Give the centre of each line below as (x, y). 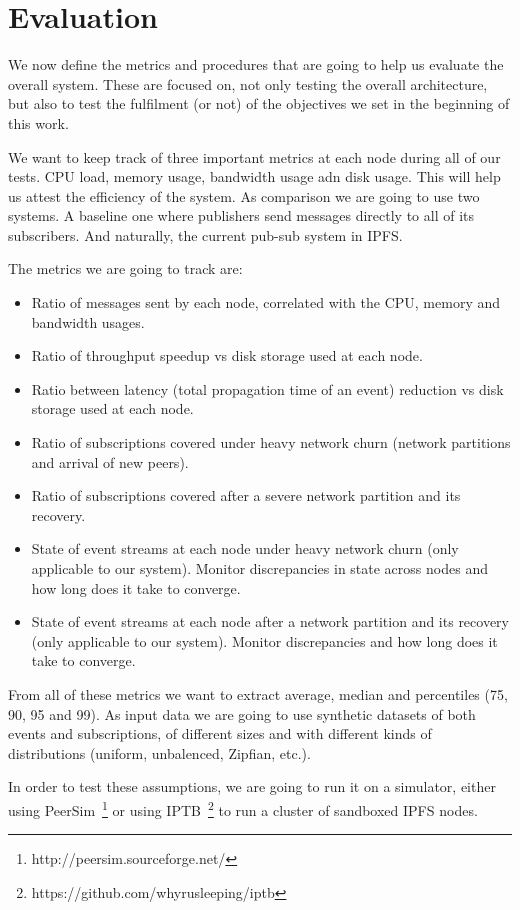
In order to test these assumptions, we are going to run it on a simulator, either (252, 786)
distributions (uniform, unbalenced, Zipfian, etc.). (159, 752)
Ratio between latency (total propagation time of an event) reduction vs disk (267, 388)
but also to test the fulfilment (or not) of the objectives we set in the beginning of (259, 103)
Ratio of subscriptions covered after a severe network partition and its (246, 495)
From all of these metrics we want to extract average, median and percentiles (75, (258, 693)
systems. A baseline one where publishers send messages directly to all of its (241, 215)
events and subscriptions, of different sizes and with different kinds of (220, 733)
